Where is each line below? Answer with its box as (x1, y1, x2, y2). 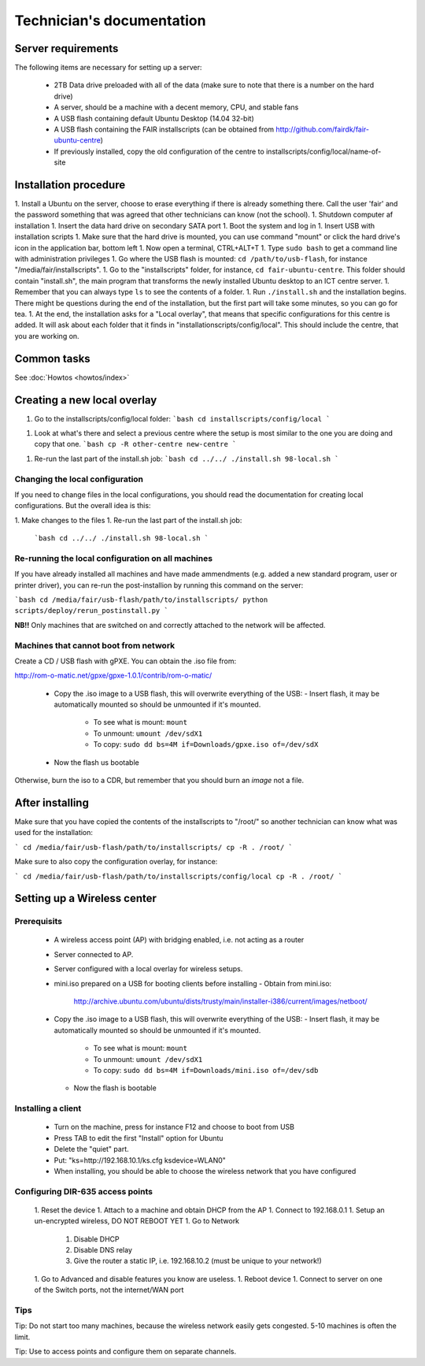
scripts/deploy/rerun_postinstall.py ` (14, 607, 168, 615)
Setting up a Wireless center (14, 892, 157, 905)
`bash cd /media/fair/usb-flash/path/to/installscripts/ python (14, 596, 268, 604)
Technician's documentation (14, 12, 206, 29)
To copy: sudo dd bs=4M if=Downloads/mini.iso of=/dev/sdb (93, 1066, 319, 1075)
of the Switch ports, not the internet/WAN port (34, 1285, 184, 1295)
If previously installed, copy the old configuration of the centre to (54, 147, 265, 156)
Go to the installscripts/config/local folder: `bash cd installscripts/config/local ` (34, 414, 331, 423)
